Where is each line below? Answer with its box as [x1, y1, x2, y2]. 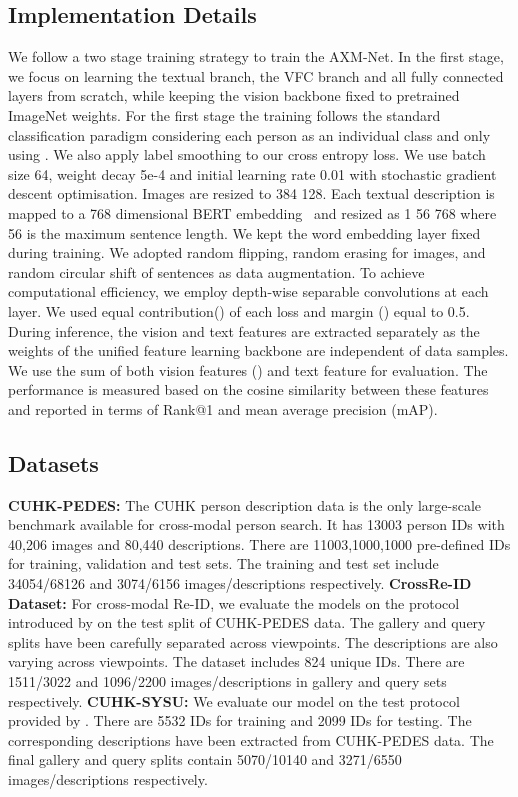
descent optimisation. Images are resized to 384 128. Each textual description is [8, 183, 495, 204]
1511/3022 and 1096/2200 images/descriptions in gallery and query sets [8, 671, 447, 692]
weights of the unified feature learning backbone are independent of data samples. [8, 340, 509, 361]
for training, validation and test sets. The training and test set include [8, 553, 439, 574]
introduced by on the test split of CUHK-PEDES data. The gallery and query [8, 612, 486, 633]
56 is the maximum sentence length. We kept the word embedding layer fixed [8, 222, 481, 243]
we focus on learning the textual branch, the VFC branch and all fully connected [8, 65, 504, 86]
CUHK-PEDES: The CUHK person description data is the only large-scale [8, 494, 482, 515]
